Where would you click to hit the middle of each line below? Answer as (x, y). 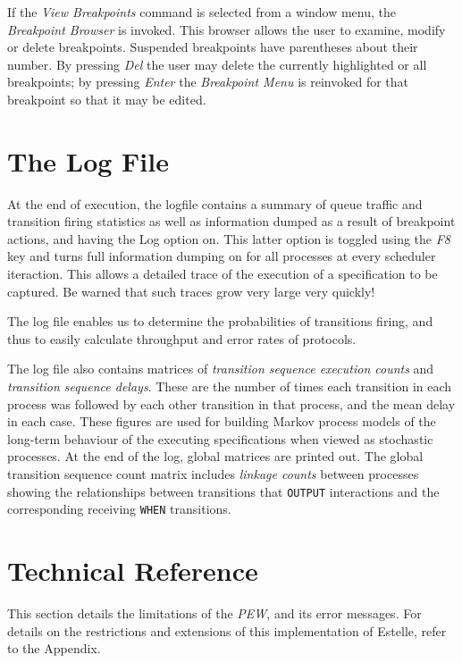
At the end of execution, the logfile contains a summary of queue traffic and (215, 203)
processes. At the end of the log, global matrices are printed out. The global (215, 456)
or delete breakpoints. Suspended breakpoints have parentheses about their (213, 47)
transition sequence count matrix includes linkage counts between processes (213, 474)
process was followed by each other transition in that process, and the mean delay (231, 403)
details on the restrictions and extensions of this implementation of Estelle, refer (227, 630)
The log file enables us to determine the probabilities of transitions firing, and (220, 321)
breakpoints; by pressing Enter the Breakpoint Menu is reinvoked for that (208, 82)
